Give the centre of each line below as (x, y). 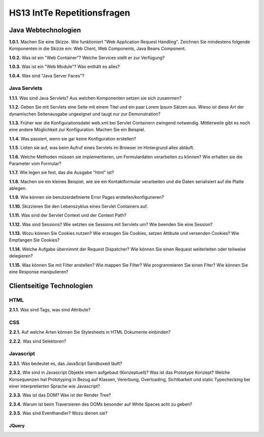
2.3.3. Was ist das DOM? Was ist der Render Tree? (60, 395)
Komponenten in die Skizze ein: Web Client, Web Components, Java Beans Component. (98, 48)
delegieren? (21, 256)
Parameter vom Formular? (35, 163)
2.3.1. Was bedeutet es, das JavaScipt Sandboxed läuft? (66, 363)
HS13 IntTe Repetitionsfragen (70, 13)
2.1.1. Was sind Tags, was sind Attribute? (50, 310)
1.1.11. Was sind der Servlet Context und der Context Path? (68, 215)
